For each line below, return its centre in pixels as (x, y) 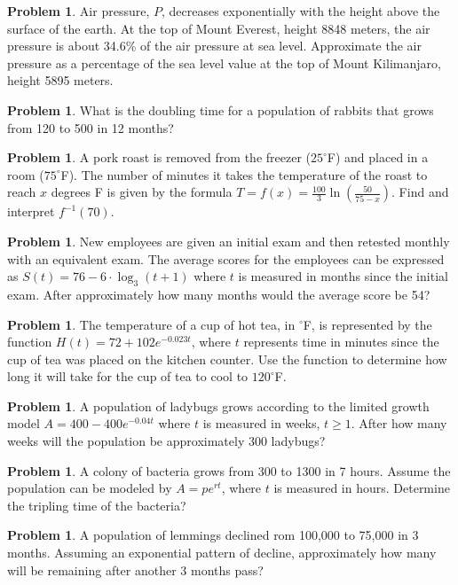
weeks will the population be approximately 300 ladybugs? (166, 441)
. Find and (420, 192)
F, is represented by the (367, 324)
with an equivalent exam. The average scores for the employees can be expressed (226, 258)
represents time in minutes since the (341, 342)
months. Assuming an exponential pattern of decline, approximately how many (222, 553)
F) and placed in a (378, 157)
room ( (26, 174)
